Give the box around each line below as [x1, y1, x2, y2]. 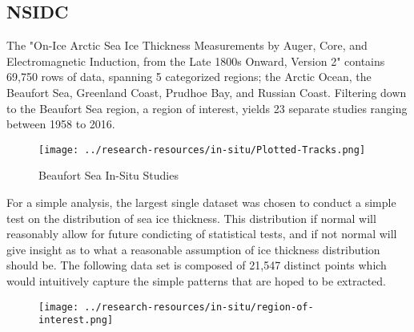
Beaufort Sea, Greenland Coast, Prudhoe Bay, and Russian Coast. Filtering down [6, 83, 407, 100]
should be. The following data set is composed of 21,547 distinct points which [6, 257, 387, 273]
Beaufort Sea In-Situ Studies [38, 167, 179, 184]
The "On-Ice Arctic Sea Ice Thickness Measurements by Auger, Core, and [6, 37, 368, 54]
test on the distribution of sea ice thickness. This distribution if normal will [6, 209, 376, 226]
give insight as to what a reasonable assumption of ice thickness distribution [6, 241, 380, 257]
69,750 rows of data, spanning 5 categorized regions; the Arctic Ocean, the [6, 68, 372, 85]
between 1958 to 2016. [6, 115, 115, 132]
